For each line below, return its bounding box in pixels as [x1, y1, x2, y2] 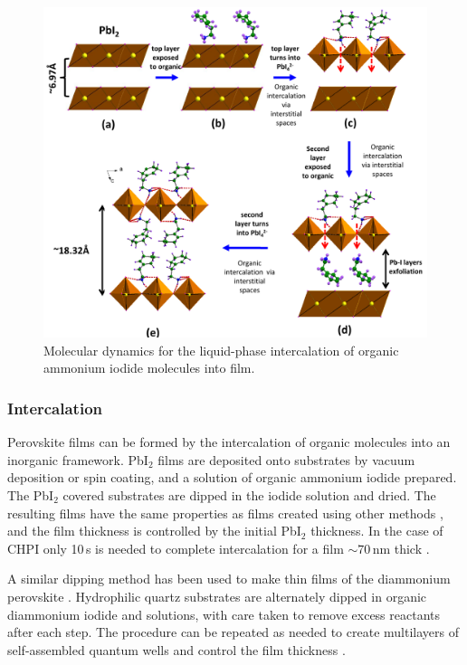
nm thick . [372, 538, 430, 557]
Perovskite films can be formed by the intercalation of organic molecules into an [7, 432, 451, 451]
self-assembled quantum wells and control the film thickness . [7, 640, 346, 659]
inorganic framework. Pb [7, 450, 144, 469]
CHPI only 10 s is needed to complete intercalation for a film [7, 538, 344, 557]
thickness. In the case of [310, 521, 443, 540]
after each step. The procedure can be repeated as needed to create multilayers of [7, 622, 459, 641]
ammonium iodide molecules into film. [43, 358, 255, 377]
